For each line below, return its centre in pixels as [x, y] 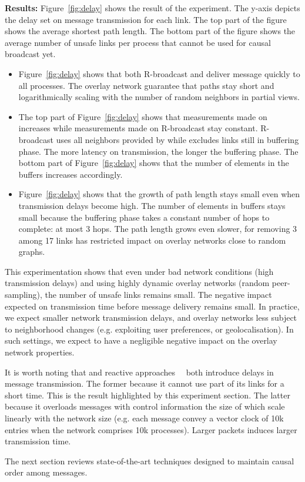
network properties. [40, 352]
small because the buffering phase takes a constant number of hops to [144, 217]
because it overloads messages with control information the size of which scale [145, 406]
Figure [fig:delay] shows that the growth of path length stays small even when [159, 194]
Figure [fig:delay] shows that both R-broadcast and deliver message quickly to [159, 73]
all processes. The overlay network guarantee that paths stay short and [146, 85]
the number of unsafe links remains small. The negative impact [158, 295]
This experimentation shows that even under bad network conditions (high [139, 271]
